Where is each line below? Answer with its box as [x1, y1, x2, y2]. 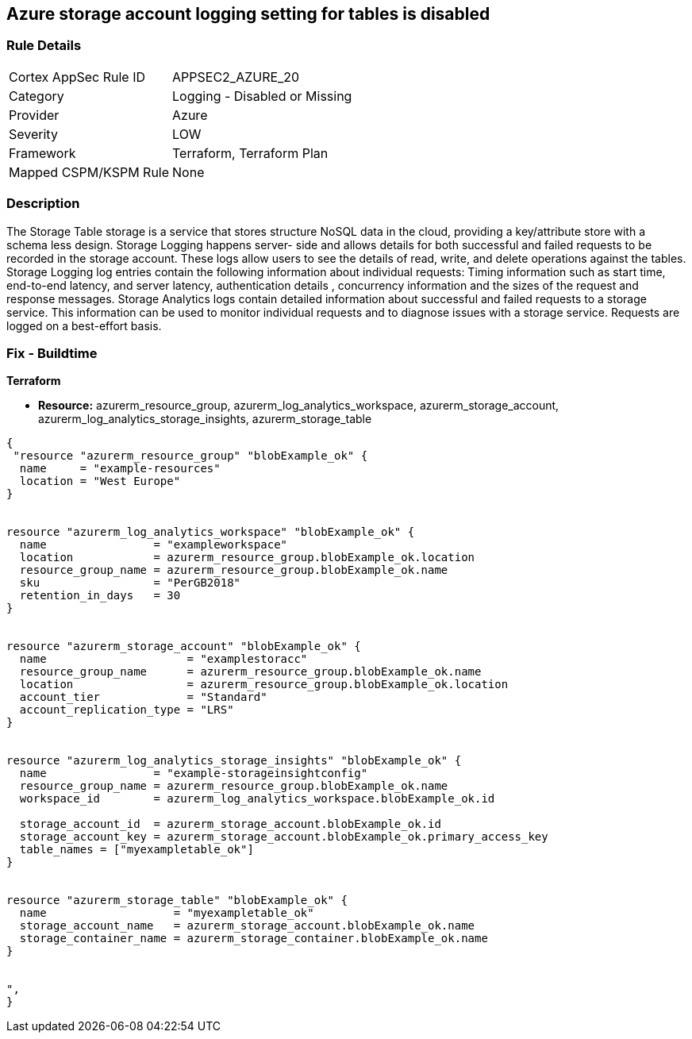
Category [9, 87, 64, 104]
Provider [9, 106, 60, 123]
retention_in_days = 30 [19, 589, 181, 602]
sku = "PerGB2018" [19, 576, 241, 590]
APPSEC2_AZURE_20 [172, 68, 300, 85]
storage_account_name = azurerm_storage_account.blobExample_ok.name [19, 919, 475, 933]
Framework [9, 144, 76, 161]
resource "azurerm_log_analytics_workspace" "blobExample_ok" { [6, 525, 415, 539]
